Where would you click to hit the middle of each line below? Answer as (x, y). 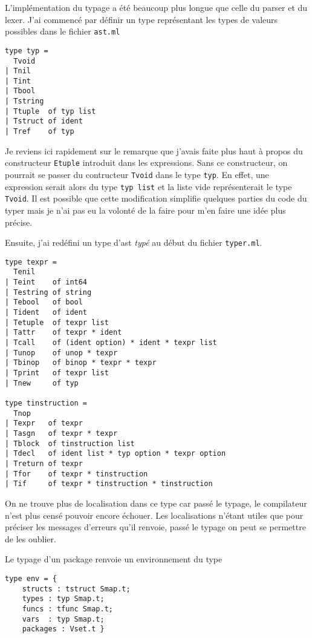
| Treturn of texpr (44, 463)
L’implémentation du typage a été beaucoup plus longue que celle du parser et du (156, 7)
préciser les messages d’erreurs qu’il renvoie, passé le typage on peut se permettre (155, 527)
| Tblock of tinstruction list (70, 443)
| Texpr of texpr (44, 423)
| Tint (18, 81)
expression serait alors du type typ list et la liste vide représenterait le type (148, 186)
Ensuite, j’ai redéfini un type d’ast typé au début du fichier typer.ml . (134, 242)
